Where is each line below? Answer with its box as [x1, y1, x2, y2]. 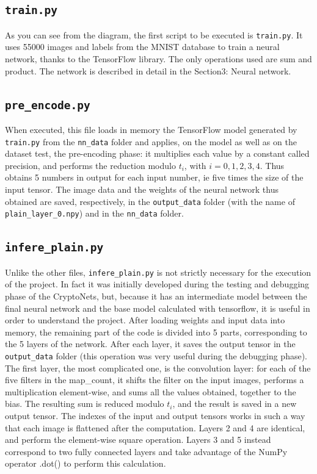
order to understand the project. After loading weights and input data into [5, 314, 285, 326]
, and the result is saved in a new [172, 397, 297, 410]
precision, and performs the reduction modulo [5, 159, 176, 171]
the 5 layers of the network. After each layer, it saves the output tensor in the [5, 337, 296, 350]
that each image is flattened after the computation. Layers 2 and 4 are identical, [5, 421, 305, 434]
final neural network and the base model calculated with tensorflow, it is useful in [5, 301, 310, 314]
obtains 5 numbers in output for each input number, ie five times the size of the [5, 171, 304, 184]
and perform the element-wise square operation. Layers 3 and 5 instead [5, 433, 271, 446]
